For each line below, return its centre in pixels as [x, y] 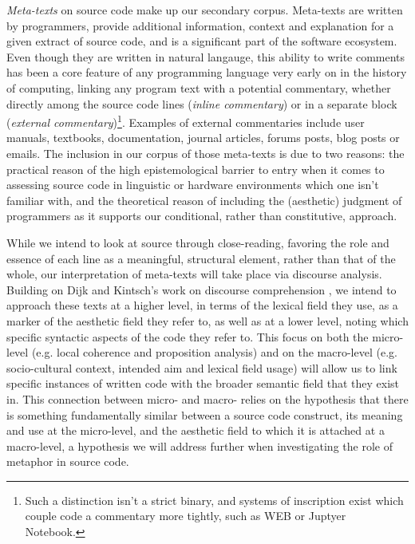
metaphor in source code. [68, 461]
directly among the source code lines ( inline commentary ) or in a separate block [202, 103]
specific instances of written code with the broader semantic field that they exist [203, 383]
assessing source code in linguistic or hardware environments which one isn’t [193, 185]
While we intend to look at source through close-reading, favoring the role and [198, 242]
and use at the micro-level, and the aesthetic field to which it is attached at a [196, 430]
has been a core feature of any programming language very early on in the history [207, 72]
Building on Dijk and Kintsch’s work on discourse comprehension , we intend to [202, 289]
